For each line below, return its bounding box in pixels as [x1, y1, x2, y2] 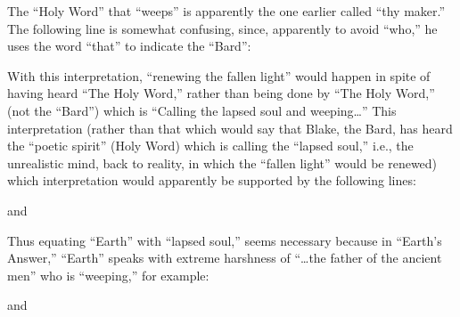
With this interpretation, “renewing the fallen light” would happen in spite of [7, 66, 431, 85]
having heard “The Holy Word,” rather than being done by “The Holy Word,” [7, 84, 435, 102]
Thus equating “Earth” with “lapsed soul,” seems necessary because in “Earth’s [7, 231, 442, 249]
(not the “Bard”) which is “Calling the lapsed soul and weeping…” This [7, 101, 397, 119]
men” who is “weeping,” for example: [7, 265, 209, 284]
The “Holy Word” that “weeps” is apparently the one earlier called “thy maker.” [7, 2, 446, 20]
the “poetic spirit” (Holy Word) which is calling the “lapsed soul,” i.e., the [7, 136, 414, 155]
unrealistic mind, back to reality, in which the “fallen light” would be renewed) [7, 153, 438, 172]
